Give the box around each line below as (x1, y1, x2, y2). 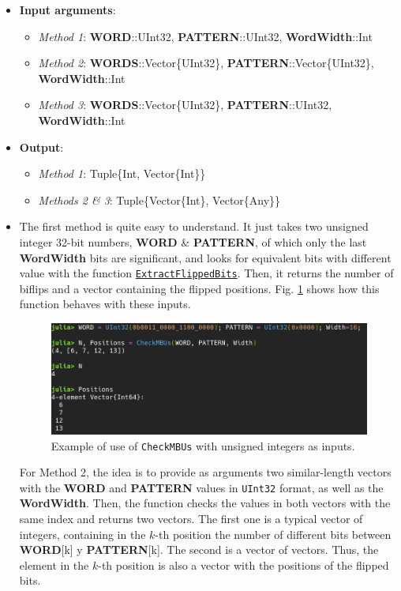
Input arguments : (19, 2, 116, 17)
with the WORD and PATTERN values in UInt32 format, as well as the (19, 479, 384, 495)
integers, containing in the (19, 525, 146, 542)
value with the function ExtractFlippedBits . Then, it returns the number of (19, 265, 394, 281)
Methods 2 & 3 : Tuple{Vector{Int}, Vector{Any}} (38, 191, 281, 208)
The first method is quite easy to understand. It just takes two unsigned (19, 218, 369, 235)
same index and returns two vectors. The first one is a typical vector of (19, 510, 363, 527)
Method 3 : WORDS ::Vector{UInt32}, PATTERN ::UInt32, (38, 96, 332, 113)
